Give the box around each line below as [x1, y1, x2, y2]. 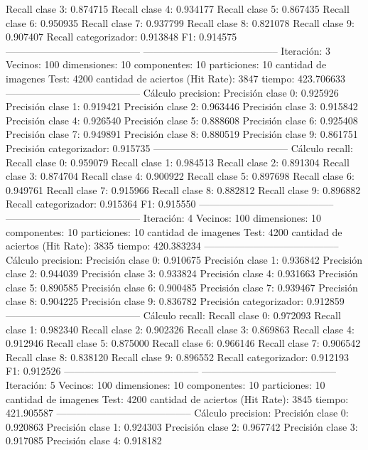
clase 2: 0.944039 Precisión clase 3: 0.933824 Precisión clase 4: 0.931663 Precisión [6, 266, 358, 281]
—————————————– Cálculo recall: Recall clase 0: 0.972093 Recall [6, 308, 341, 323]
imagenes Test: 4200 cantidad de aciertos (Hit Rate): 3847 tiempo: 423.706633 [6, 70, 345, 85]
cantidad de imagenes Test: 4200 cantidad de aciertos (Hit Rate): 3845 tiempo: [6, 391, 349, 406]
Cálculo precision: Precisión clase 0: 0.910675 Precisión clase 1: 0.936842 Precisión [6, 252, 363, 267]
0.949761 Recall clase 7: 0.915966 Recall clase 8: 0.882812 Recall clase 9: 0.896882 [6, 182, 361, 197]
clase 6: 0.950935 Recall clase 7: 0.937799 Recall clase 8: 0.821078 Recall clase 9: [6, 15, 355, 30]
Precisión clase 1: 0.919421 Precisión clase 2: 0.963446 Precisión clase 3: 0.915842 [6, 99, 358, 114]
